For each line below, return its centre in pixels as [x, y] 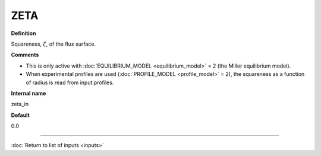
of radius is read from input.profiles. [70, 82]
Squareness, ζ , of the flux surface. [53, 44]
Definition [23, 33]
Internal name [29, 93]
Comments [25, 55]
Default [20, 115]
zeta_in [20, 104]
